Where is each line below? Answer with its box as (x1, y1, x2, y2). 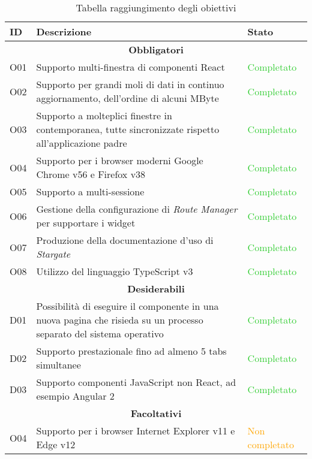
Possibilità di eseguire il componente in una (36, 299, 219, 313)
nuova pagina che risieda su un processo (36, 313, 203, 327)
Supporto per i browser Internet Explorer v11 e (36, 424, 235, 437)
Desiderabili (127, 282, 185, 295)
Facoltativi (130, 406, 182, 420)
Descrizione (36, 25, 92, 38)
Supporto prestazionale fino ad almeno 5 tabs (36, 344, 227, 358)
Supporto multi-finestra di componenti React (36, 60, 225, 74)
